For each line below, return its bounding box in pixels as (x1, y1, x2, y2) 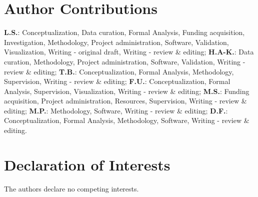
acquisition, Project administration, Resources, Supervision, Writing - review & (4, 95, 247, 106)
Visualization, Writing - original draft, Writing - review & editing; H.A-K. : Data (4, 46, 254, 57)
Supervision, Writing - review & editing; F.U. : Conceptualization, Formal (4, 76, 230, 86)
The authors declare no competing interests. (4, 183, 139, 193)
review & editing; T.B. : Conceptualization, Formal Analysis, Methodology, (4, 66, 234, 76)
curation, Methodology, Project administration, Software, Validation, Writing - (4, 56, 245, 66)
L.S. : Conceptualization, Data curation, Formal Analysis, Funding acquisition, (4, 27, 245, 37)
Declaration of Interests (4, 154, 170, 174)
